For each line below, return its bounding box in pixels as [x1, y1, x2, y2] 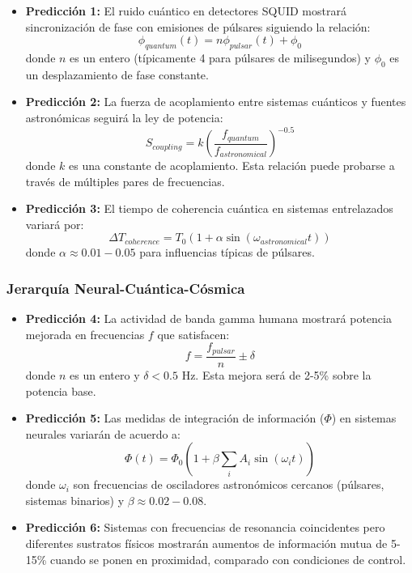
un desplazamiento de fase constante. [25, 66, 209, 83]
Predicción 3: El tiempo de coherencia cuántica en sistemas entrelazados [25, 200, 393, 217]
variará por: [25, 215, 84, 232]
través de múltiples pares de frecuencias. [25, 172, 225, 189]
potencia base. [25, 382, 96, 399]
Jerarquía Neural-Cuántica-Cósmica [6, 278, 245, 298]
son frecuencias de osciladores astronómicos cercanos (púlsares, [73, 476, 384, 493]
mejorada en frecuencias [25, 325, 145, 342]
